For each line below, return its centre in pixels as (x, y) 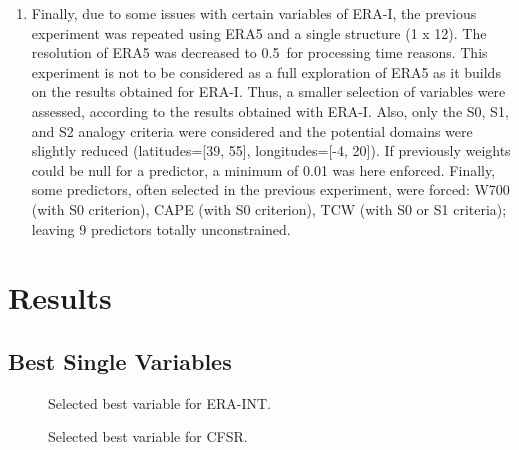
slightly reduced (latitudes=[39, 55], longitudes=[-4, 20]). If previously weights (271, 150)
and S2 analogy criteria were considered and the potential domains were (252, 130)
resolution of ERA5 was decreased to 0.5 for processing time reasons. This (259, 52)
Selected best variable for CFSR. (148, 436)
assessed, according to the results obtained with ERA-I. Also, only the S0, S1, (270, 110)
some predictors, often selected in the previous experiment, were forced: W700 (270, 189)
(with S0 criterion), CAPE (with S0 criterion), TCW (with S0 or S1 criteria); (269, 208)
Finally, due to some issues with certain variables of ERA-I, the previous (254, 13)
